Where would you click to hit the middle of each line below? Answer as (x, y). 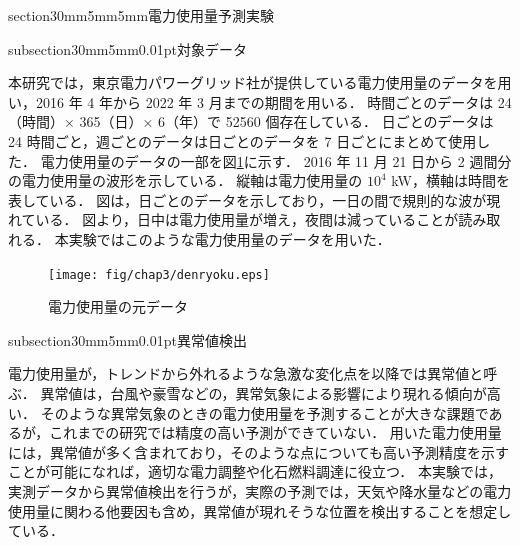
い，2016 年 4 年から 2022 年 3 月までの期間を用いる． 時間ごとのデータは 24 (260, 101)
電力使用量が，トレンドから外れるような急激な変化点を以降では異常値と (246, 373)
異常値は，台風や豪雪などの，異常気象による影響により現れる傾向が (263, 392)
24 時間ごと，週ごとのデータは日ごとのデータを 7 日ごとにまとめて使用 (242, 140)
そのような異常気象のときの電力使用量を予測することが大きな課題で (264, 412)
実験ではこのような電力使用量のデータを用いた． (229, 238)
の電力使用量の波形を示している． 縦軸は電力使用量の (185, 180)
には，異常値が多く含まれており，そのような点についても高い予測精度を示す (259, 451)
